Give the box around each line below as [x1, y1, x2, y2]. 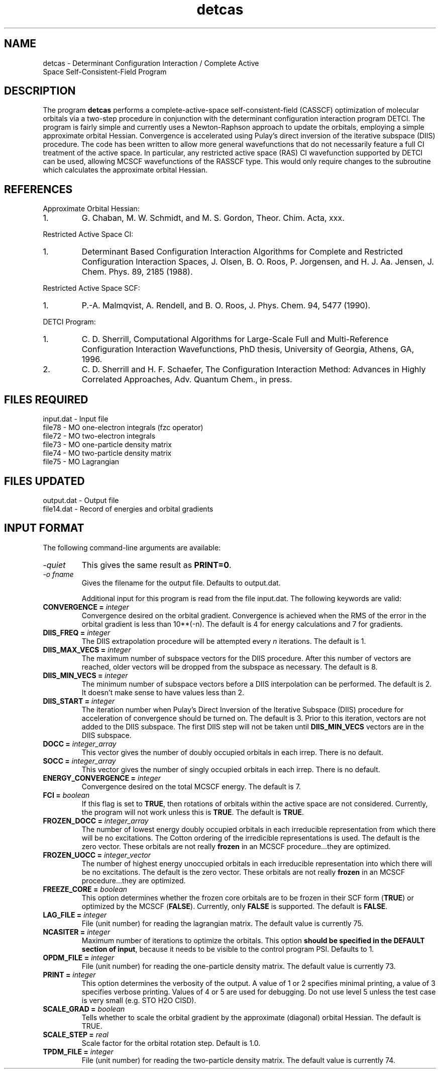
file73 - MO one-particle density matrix [43, 440, 172, 449]
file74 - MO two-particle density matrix [43, 449, 172, 458]
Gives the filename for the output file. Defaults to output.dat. [81, 578, 281, 587]
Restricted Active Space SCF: [43, 284, 140, 293]
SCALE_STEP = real [43, 1030, 108, 1039]
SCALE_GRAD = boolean [43, 1004, 125, 1013]
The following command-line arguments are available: [43, 543, 221, 552]
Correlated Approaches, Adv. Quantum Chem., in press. [81, 374, 292, 385]
